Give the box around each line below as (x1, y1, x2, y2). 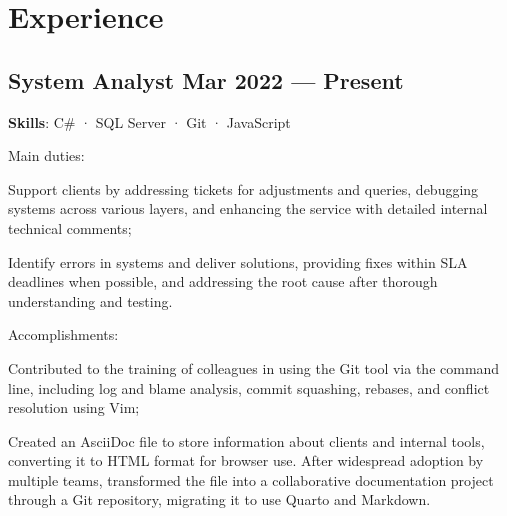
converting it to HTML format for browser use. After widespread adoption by (8, 450, 484, 471)
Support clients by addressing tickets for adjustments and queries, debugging (8, 178, 479, 199)
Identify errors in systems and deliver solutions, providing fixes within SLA (8, 251, 468, 272)
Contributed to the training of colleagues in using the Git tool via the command (8, 357, 500, 378)
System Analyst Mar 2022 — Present (8, 64, 404, 95)
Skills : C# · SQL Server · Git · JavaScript (8, 111, 291, 132)
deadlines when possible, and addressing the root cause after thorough (8, 271, 438, 292)
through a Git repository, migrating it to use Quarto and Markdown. (8, 489, 431, 510)
